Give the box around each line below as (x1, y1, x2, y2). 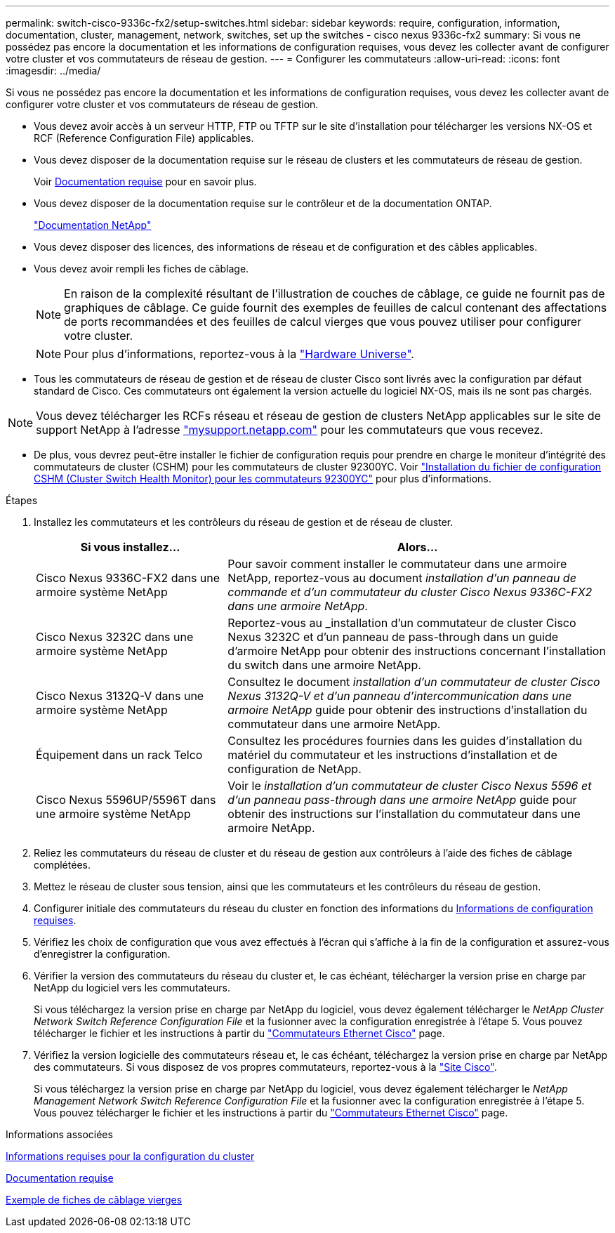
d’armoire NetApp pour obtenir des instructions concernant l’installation (227, 644, 606, 658)
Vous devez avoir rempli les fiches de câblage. (34, 263, 249, 275)
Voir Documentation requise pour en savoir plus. (34, 176, 257, 187)
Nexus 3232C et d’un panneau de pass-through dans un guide (227, 630, 559, 644)
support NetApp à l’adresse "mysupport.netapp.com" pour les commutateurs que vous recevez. (36, 423, 543, 437)
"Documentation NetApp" (34, 219, 152, 231)
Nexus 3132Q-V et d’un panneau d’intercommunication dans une (227, 689, 572, 703)
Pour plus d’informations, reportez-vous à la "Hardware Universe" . (64, 347, 414, 361)
